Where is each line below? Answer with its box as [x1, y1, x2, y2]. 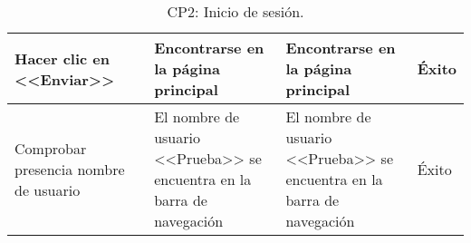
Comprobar [14, 137, 87, 159]
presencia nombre [14, 158, 125, 180]
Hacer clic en [14, 47, 111, 69]
